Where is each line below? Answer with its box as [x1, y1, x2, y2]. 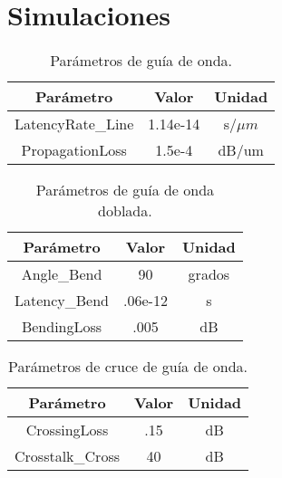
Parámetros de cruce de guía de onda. [8, 356, 248, 378]
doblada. [98, 200, 152, 222]
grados [188, 263, 230, 285]
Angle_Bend [21, 263, 102, 285]
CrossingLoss [25, 419, 109, 441]
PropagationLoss [21, 139, 127, 161]
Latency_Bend [15, 290, 110, 311]
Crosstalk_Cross [15, 445, 120, 467]
